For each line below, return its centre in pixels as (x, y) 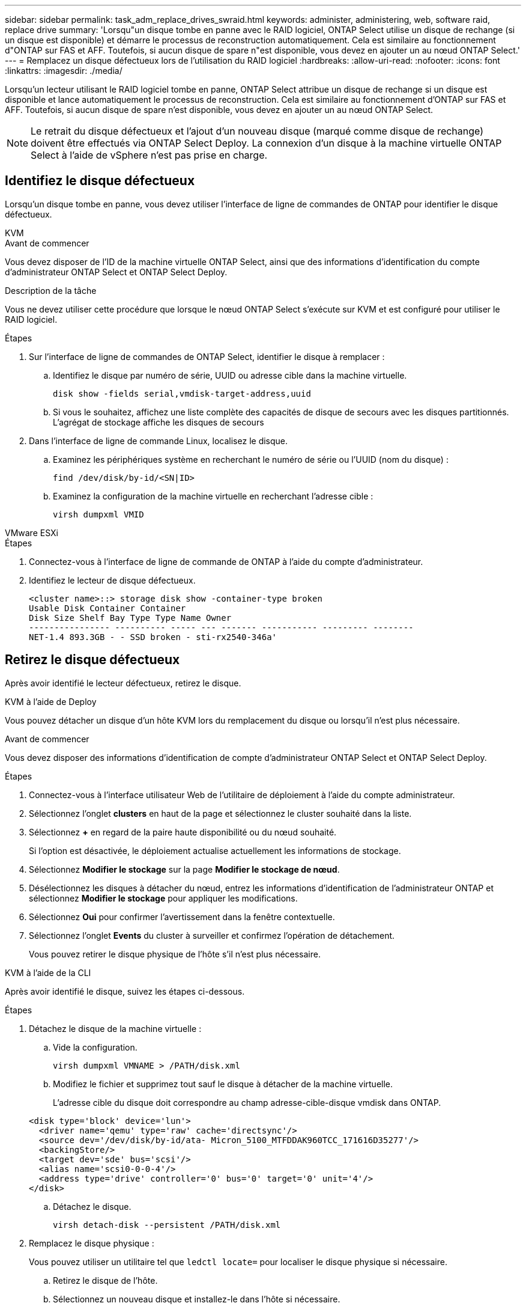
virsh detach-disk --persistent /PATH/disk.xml (167, 1225)
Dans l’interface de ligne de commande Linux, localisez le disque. (159, 441)
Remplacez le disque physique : (92, 1243)
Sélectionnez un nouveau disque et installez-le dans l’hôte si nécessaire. (197, 1299)
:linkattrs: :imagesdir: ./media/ (64, 71)
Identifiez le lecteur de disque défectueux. (112, 580)
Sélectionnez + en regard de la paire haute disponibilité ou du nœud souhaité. (183, 832)
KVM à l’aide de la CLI (48, 972)
